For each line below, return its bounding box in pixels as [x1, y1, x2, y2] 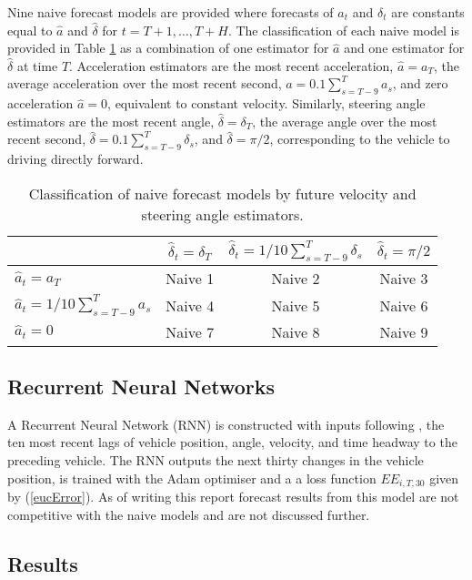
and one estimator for [344, 38, 465, 57]
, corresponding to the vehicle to [269, 129, 450, 148]
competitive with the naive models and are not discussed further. [7, 504, 370, 524]
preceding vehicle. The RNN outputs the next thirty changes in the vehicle [7, 451, 424, 470]
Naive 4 [166, 294, 215, 316]
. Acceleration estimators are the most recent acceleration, [69, 56, 394, 75]
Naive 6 [379, 294, 428, 316]
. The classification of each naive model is [227, 20, 460, 39]
